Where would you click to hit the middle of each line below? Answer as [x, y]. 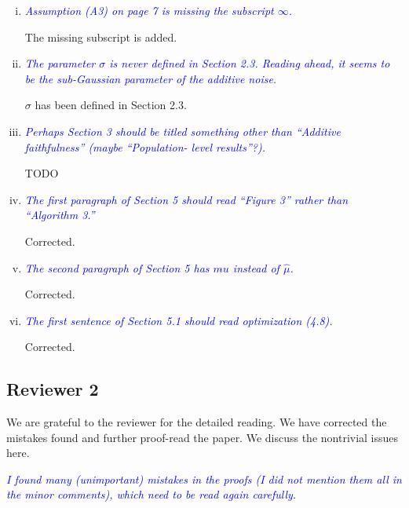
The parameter [60, 63]
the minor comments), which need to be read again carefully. [152, 494]
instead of [256, 267]
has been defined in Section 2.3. [111, 105]
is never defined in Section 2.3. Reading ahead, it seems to [250, 63]
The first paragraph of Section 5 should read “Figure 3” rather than [186, 199]
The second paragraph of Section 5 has [117, 267]
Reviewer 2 [53, 389]
